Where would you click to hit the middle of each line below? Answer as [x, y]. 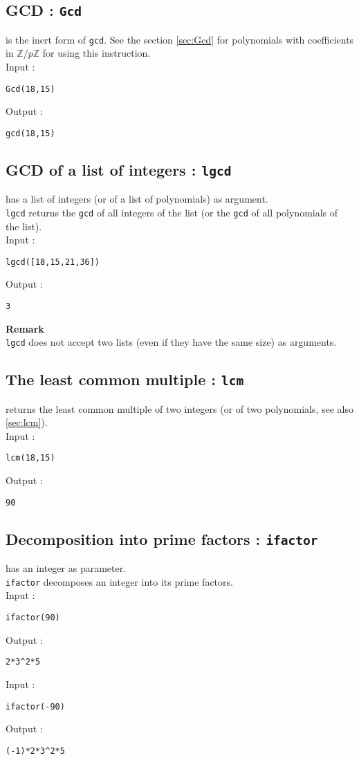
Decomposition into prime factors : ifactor [162, 538]
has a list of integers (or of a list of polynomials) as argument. [137, 199]
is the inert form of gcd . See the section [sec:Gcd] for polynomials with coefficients [180, 39]
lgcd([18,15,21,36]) [53, 262]
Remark [25, 328]
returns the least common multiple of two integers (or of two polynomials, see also [180, 408]
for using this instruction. [96, 53]
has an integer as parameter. [66, 568]
